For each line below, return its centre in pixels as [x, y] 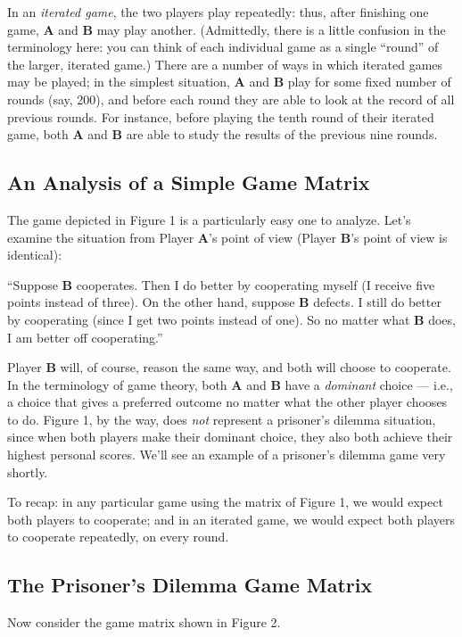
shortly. [28, 472]
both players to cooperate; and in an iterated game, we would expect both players [231, 519]
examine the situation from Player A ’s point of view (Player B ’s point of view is [227, 237]
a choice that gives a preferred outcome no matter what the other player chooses [227, 402]
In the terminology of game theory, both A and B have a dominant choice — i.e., [230, 384]
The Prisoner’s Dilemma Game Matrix [190, 585]
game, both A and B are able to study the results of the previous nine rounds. [223, 134]
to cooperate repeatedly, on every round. [118, 537]
